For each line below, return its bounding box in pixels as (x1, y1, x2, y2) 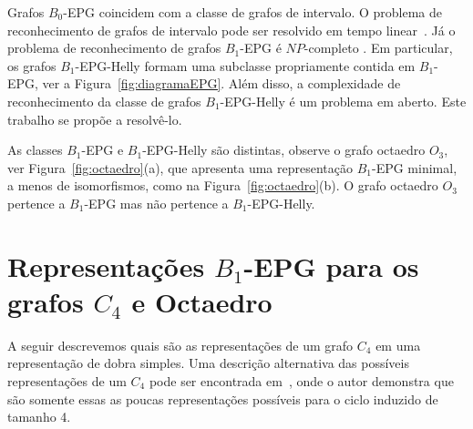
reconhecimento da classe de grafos (7, 91, 201, 110)
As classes (7, 140, 63, 159)
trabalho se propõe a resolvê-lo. (7, 109, 182, 128)
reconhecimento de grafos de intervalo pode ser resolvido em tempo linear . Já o (7, 20, 456, 39)
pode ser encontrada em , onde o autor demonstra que (149, 372, 454, 391)
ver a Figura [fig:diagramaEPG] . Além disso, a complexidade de (42, 74, 401, 93)
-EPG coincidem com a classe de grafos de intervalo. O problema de (63, 3, 443, 21)
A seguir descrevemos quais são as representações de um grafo (7, 335, 354, 354)
